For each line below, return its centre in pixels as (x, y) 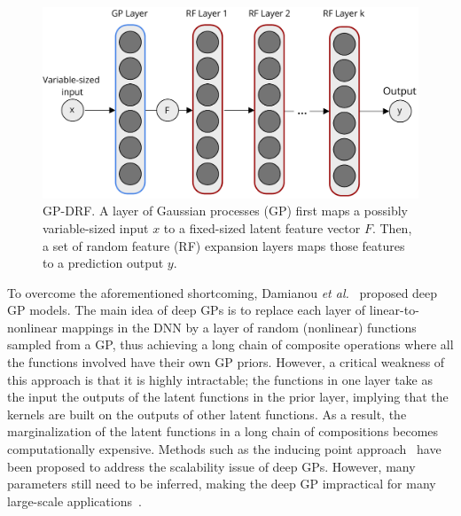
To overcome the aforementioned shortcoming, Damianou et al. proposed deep (223, 292)
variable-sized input (96, 227)
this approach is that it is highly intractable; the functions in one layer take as (220, 379)
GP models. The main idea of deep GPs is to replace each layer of (187, 310)
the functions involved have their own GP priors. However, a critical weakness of (226, 362)
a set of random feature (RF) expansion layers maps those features (224, 245)
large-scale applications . (74, 500)
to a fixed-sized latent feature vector (262, 227)
